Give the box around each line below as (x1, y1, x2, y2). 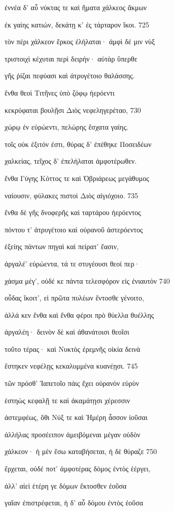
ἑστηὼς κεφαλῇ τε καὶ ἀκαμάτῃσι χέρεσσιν (5, 395, 130, 405)
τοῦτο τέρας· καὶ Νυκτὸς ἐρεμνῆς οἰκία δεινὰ (5, 343, 141, 354)
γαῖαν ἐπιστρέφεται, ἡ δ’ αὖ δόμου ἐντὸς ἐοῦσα (5, 497, 144, 508)
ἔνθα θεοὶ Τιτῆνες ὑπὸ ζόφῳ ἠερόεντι (5, 87, 115, 98)
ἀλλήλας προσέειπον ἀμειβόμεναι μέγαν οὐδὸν (5, 429, 141, 439)
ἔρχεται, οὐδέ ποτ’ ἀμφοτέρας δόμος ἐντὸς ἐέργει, (5, 463, 151, 474)
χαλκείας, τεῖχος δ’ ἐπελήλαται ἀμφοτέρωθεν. (5, 156, 137, 166)
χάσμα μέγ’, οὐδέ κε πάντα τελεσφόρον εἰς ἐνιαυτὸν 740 (5, 275, 170, 286)
